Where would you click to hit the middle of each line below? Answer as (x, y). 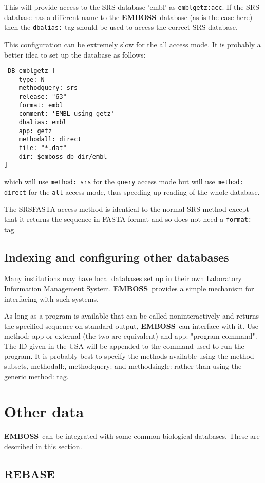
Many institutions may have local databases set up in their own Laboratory (123, 278)
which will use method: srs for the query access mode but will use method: (124, 181)
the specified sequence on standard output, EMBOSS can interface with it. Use (131, 326)
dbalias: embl (43, 123)
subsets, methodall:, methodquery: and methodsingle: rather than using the (123, 366)
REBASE (30, 473)
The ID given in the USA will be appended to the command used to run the (124, 346)
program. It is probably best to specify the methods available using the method (129, 356)
